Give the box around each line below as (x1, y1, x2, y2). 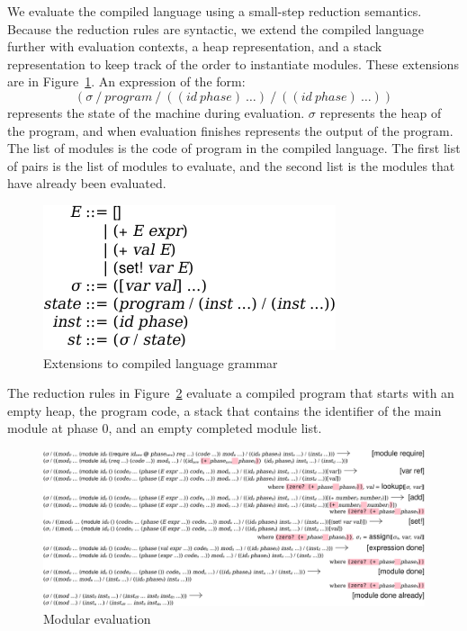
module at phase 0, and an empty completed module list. (7, 419, 322, 437)
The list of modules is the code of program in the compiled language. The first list (7, 139, 461, 158)
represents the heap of (319, 103, 442, 122)
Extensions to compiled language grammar (43, 353, 278, 372)
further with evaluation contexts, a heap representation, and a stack (7, 37, 382, 56)
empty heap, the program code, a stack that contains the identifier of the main (7, 401, 442, 419)
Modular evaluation (43, 608, 151, 627)
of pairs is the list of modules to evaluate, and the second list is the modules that (7, 156, 455, 175)
